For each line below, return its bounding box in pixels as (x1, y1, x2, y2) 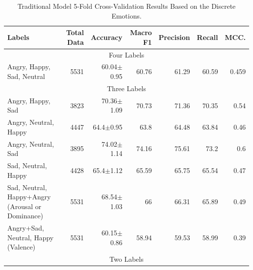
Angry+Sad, (7, 223, 44, 233)
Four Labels (108, 49, 145, 59)
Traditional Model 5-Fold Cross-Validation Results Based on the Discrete (17, 1, 236, 11)
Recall (197, 32, 218, 42)
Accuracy (90, 32, 123, 42)
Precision (159, 32, 190, 42)
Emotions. (111, 10, 142, 20)
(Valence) (7, 242, 36, 252)
